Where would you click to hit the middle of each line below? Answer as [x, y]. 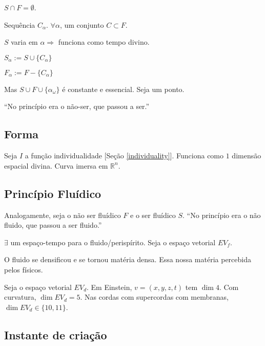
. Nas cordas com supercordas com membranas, [154, 297]
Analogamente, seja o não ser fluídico [63, 215]
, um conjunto [82, 24]
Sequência [20, 24]
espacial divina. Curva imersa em [56, 165]
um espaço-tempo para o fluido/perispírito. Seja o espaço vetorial [113, 242]
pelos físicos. [24, 269]
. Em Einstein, [109, 287]
